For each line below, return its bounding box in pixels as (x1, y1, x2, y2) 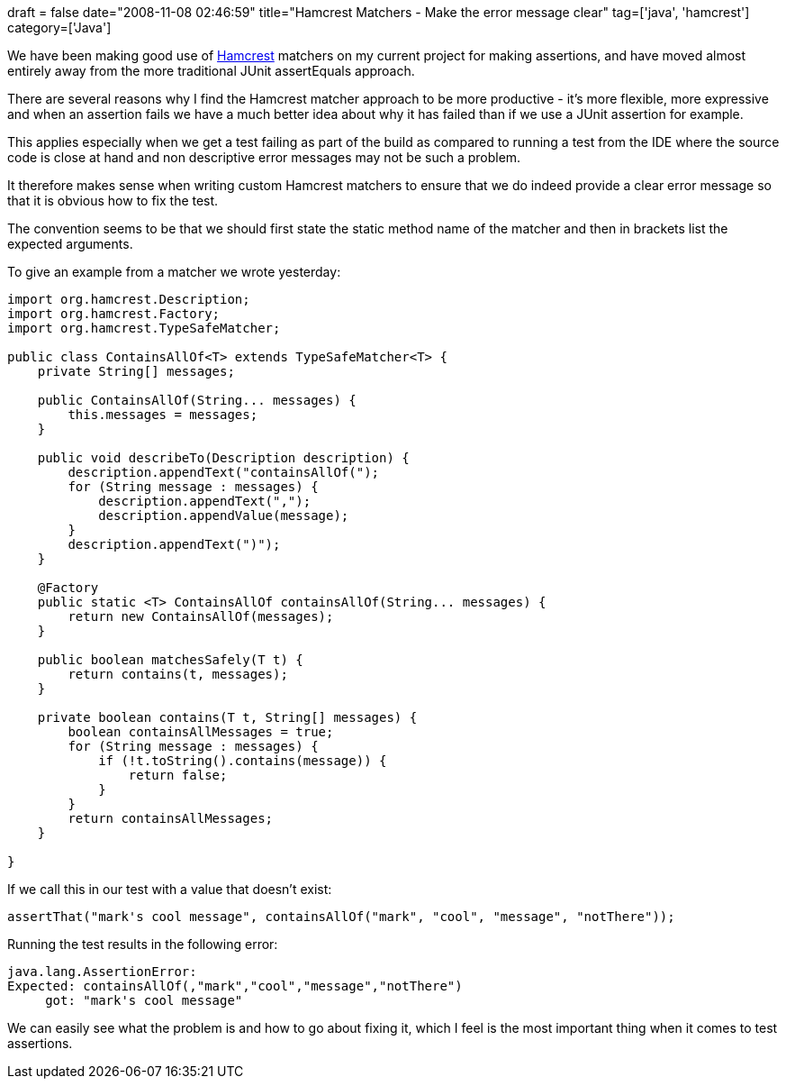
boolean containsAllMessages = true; (68, 725, 334, 739)
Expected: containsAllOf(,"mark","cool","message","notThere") (7, 979, 463, 993)
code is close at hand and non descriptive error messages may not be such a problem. (7, 150, 521, 165)
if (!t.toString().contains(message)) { (98, 753, 387, 768)
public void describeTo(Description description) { (37, 451, 410, 465)
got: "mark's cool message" (45, 993, 243, 1008)
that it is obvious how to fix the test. (7, 193, 219, 208)
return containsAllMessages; (68, 811, 274, 826)
